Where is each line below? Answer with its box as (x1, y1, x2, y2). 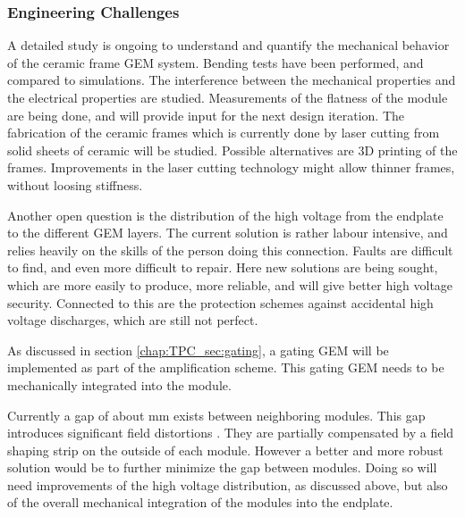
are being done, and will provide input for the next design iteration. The (7, 105, 405, 124)
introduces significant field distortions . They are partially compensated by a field (7, 423, 454, 442)
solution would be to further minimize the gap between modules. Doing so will (7, 458, 437, 477)
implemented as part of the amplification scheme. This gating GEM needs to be (7, 358, 444, 377)
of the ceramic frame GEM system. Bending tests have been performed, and (7, 53, 424, 71)
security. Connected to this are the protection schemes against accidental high (7, 293, 434, 312)
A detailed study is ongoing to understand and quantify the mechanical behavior (7, 36, 450, 54)
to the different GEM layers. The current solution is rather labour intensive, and (7, 223, 448, 242)
